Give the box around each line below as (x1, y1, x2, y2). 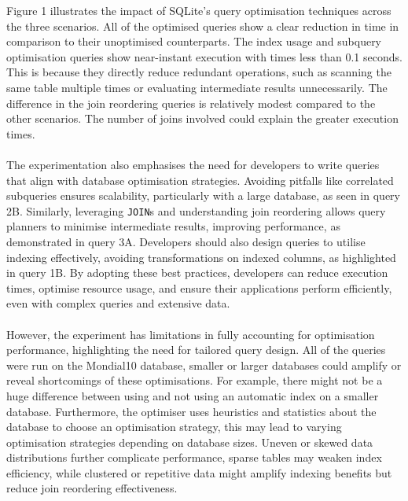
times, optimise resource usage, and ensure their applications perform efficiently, (6, 279, 392, 296)
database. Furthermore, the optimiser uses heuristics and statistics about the (6, 403, 377, 419)
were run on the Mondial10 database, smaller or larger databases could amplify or (6, 356, 402, 373)
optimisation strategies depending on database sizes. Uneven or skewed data (6, 433, 373, 450)
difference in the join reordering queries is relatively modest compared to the (6, 94, 376, 111)
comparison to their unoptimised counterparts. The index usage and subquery (6, 33, 382, 50)
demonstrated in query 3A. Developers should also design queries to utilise (6, 233, 366, 249)
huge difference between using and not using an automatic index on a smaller (6, 387, 379, 403)
